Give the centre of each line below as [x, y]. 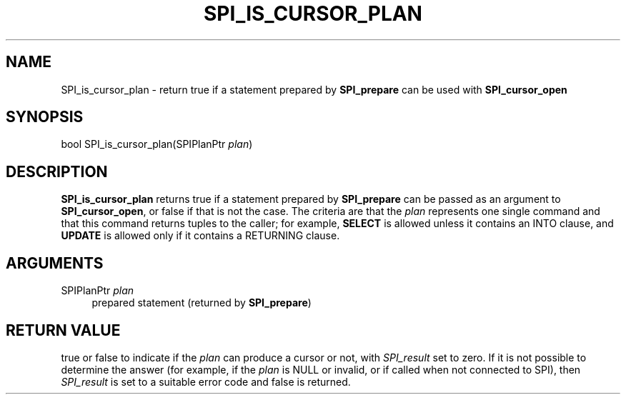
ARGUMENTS [55, 263]
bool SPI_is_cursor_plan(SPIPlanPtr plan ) [157, 144]
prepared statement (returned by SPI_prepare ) [202, 303]
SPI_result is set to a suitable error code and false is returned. [206, 381]
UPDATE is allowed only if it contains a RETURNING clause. [200, 236]
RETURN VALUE [63, 330]
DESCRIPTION [57, 171]
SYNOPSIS [45, 117]
